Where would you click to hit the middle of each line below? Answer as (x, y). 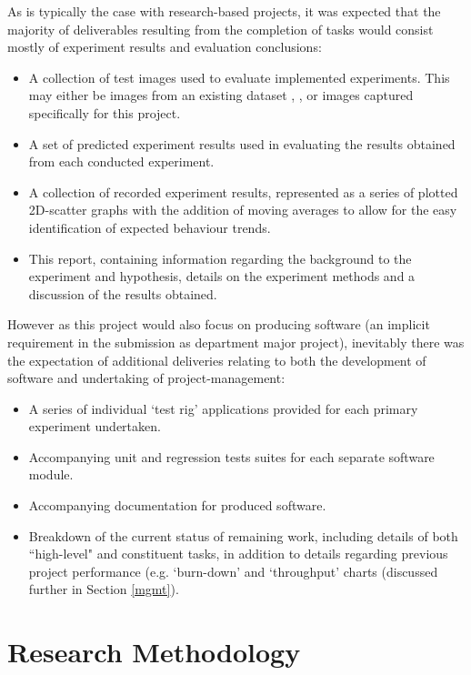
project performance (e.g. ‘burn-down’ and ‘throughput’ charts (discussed (233, 571)
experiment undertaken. (95, 426)
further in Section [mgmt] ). (104, 589)
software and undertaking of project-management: (146, 378)
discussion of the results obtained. (123, 293)
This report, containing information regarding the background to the (220, 258)
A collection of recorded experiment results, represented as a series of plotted (243, 191)
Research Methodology (154, 652)
